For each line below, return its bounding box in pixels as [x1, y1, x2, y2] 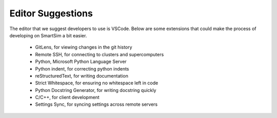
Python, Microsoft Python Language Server [35, 59, 127, 65]
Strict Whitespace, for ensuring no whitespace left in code [35, 80, 159, 86]
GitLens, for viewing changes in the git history [35, 44, 133, 51]
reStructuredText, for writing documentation [35, 73, 128, 79]
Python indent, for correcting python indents [35, 65, 129, 72]
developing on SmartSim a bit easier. [9, 32, 87, 38]
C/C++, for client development [35, 95, 100, 101]
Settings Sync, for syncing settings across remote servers [35, 101, 158, 107]
